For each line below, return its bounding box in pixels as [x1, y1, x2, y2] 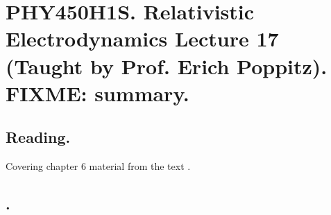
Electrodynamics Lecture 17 [6, 24, 279, 53]
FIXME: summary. [6, 78, 189, 107]
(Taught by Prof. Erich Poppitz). [6, 51, 328, 80]
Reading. [6, 126, 71, 148]
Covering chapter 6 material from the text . [6, 159, 191, 173]
